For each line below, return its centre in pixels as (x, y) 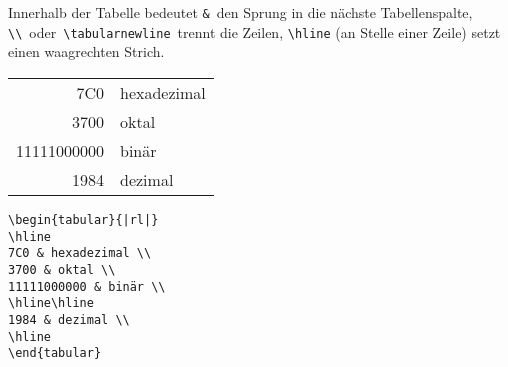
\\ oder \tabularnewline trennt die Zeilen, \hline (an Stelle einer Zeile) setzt (254, 31)
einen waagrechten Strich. (86, 51)
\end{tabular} (55, 353)
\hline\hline (51, 303)
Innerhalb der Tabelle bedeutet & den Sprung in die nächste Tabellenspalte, (240, 12)
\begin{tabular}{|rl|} (83, 219)
